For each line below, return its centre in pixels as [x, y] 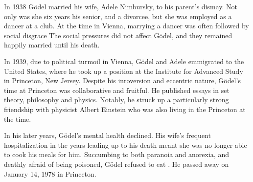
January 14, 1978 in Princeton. [50, 173]
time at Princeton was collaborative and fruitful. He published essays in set [117, 90]
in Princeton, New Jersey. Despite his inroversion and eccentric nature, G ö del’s [122, 80]
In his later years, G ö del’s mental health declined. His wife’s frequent [107, 135]
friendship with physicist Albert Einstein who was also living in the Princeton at [125, 109]
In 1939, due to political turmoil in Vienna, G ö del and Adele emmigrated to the [124, 61]
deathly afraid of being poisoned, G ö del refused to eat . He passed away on [116, 164]
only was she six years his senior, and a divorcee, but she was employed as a [118, 16]
